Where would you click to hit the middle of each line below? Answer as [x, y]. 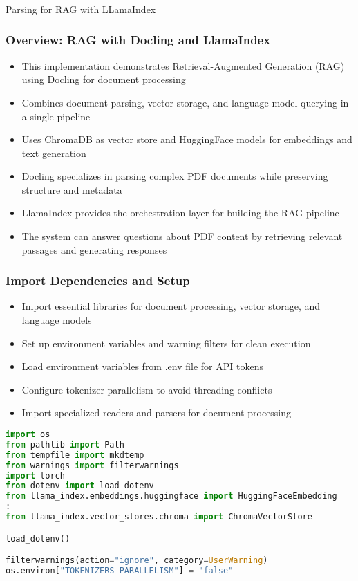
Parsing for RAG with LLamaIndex [81, 9]
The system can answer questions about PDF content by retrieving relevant [182, 236]
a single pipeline [56, 116]
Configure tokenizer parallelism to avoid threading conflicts [147, 389]
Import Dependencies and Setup [98, 280]
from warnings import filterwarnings [92, 465]
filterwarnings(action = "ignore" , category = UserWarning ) [137, 561]
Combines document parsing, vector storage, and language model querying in [185, 102]
